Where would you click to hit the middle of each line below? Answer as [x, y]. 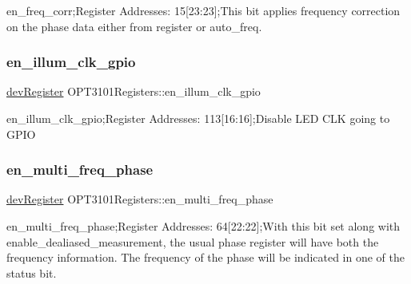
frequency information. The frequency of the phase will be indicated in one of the [206, 257]
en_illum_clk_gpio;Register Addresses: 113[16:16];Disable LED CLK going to [198, 118]
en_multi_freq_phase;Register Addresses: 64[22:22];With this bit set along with [204, 226]
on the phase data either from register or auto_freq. [134, 26]
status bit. [32, 272]
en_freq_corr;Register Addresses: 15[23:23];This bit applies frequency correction [204, 10]
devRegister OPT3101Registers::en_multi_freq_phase [140, 199]
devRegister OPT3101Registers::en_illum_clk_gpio [134, 91]
